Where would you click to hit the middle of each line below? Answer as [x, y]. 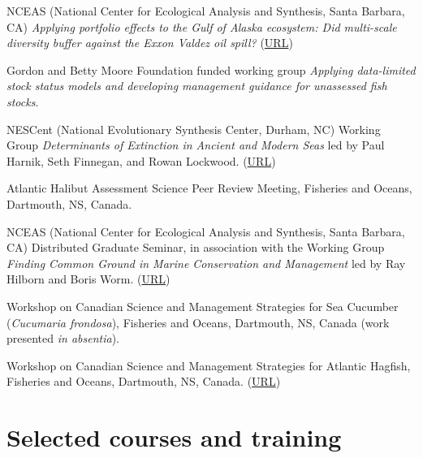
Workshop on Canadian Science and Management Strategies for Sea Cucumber [203, 306]
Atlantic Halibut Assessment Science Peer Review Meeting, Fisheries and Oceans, [209, 188]
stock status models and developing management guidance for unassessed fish [197, 86]
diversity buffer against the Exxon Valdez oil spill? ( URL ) [150, 43]
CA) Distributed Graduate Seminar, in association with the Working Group [196, 247]
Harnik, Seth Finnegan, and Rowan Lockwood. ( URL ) [141, 160]
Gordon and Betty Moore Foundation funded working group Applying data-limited [211, 69]
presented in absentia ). [63, 338]
